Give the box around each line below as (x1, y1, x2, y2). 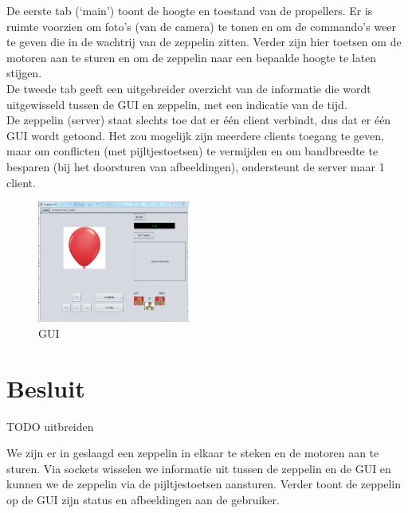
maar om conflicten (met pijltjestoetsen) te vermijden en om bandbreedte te (6, 143, 379, 159)
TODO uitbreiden (6, 417, 94, 434)
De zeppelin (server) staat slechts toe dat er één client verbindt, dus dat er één (6, 112, 391, 128)
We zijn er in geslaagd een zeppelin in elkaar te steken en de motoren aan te (6, 444, 379, 461)
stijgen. (6, 65, 42, 81)
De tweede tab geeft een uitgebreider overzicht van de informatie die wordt (6, 80, 371, 96)
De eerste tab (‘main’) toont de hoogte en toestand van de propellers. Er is (6, 2, 373, 18)
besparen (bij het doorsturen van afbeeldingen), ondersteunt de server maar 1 (6, 158, 385, 174)
